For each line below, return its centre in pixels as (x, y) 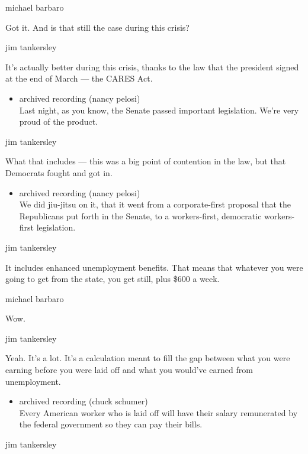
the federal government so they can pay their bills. (111, 424)
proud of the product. (59, 121)
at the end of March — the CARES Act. (79, 78)
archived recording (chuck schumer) (84, 401)
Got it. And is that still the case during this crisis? (97, 27)
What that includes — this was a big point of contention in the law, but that (146, 161)
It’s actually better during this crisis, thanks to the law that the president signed (152, 67)
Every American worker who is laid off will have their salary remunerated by (158, 412)
